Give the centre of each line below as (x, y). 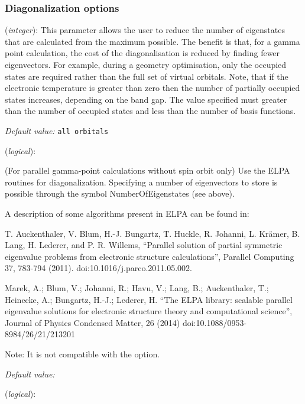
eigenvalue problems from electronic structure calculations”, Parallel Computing (150, 256)
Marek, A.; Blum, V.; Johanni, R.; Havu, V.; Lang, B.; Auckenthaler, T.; (137, 287)
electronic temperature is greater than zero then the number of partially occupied (152, 88)
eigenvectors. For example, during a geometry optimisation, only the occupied (146, 64)
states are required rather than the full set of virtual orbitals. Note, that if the (147, 76)
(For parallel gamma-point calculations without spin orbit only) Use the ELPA (147, 170)
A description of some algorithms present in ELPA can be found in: (127, 213)
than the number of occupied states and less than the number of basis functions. (150, 111)
